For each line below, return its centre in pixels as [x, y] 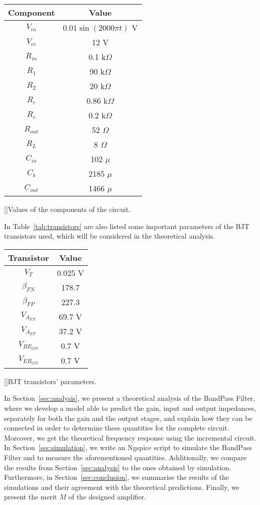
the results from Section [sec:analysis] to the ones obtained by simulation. [118, 467]
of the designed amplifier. [107, 497]
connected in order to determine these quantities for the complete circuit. [117, 428]
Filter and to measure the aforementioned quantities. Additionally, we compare [125, 457]
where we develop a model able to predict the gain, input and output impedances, [130, 408]
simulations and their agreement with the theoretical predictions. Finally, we [122, 487]
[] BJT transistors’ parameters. [50, 381]
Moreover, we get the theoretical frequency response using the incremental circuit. [130, 437]
